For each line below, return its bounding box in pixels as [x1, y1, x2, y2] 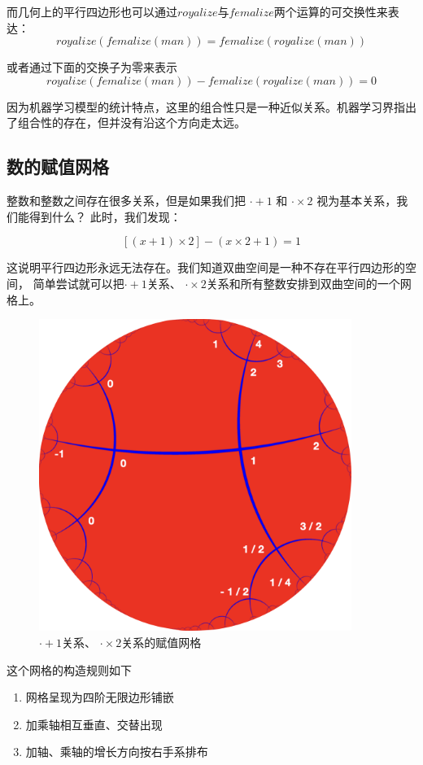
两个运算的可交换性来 [273, 3, 388, 20]
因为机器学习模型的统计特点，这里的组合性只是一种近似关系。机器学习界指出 [7, 98, 416, 115]
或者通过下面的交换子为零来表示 [7, 59, 177, 76]
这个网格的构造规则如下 [7, 661, 132, 678]
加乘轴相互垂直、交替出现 [25, 715, 163, 732]
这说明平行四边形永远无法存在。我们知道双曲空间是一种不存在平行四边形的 [7, 259, 405, 276]
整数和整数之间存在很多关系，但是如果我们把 [7, 192, 246, 209]
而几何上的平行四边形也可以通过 [7, 3, 177, 20]
